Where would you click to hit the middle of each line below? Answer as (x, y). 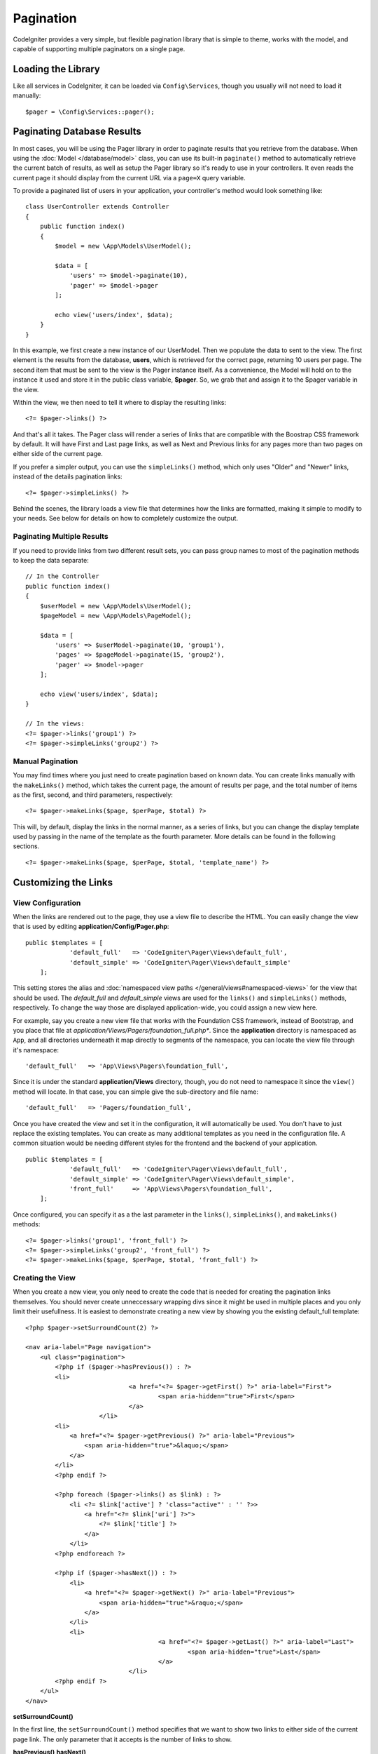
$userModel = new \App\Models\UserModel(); (115, 606)
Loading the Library (57, 69)
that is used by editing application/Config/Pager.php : (91, 927)
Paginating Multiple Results (61, 537)
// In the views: (55, 724)
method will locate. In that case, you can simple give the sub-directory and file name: (136, 1092)
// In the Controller (62, 576)
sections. (26, 846)
